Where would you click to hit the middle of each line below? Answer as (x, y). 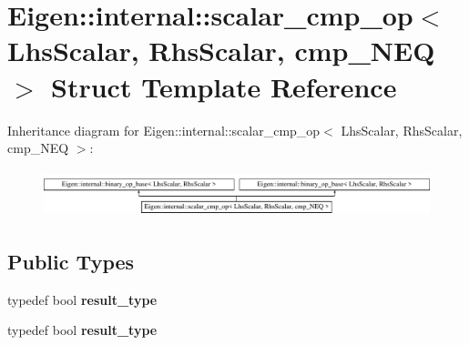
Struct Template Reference (224, 86)
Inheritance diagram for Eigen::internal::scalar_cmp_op (164, 130)
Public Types (71, 261)
